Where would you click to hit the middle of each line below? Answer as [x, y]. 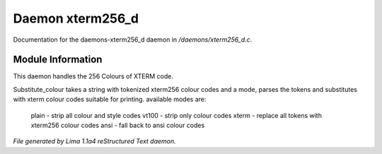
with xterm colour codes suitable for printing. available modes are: [110, 100]
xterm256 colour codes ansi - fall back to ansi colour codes [118, 125]
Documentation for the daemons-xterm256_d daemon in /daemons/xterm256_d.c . [133, 40]
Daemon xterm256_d [76, 18]
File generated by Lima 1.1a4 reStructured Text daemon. [94, 141]
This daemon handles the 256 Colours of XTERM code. [93, 76]
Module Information [58, 60]
